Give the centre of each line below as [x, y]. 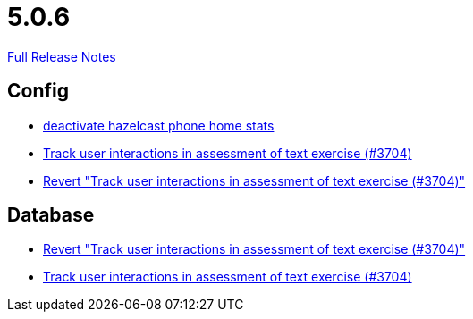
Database [51, 215]
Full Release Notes [62, 56]
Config [38, 91]
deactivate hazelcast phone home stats [159, 125]
